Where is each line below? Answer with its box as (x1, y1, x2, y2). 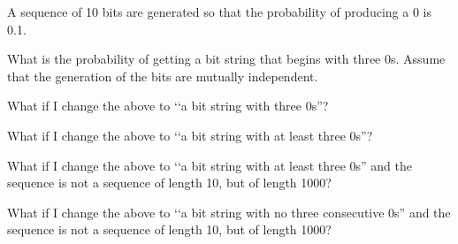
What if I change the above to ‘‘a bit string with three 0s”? (7, 96, 329, 115)
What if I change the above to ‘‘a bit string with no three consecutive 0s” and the (7, 202, 451, 221)
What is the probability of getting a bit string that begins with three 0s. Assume (7, 50, 446, 68)
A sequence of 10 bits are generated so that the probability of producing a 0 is (7, 3, 431, 20)
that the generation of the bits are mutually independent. (7, 66, 318, 85)
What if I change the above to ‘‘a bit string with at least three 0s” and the (7, 156, 413, 174)
